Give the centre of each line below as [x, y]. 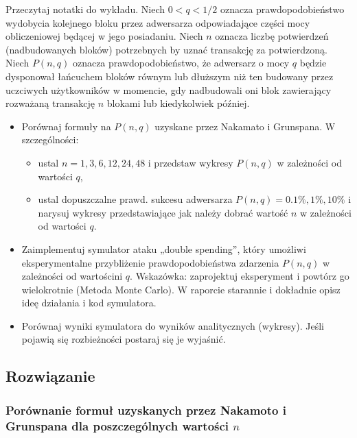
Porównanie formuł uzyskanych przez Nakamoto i [146, 410]
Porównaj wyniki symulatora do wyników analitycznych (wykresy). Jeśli [173, 325]
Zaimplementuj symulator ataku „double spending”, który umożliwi [164, 248]
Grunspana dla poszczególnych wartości [117, 425]
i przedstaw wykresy [191, 162]
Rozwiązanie [50, 376]
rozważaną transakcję [50, 103]
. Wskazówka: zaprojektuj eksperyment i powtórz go [240, 276]
